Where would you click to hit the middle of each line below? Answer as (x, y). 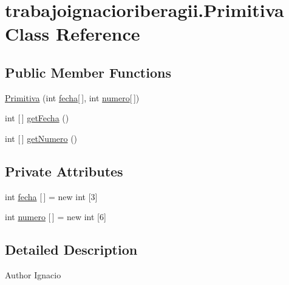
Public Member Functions (88, 72)
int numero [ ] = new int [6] (56, 217)
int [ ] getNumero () (41, 138)
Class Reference (73, 34)
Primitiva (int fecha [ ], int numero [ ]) (72, 97)
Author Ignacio (33, 275)
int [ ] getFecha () (37, 118)
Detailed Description (71, 250)
